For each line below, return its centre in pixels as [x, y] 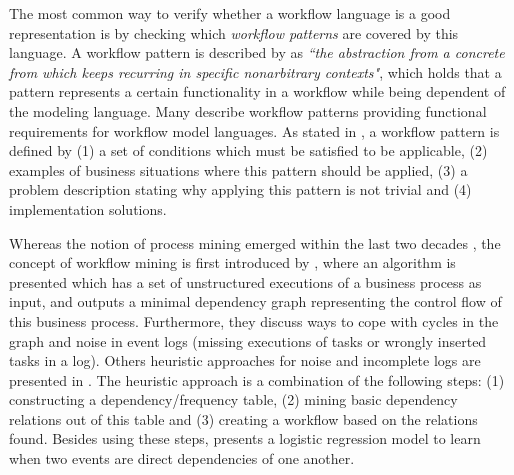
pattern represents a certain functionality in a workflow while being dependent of [257, 91]
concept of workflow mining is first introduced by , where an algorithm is [232, 262]
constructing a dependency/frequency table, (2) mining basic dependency [233, 399]
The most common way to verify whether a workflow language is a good [230, 13]
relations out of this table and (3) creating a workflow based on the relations [243, 418]
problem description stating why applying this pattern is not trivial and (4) [240, 189]
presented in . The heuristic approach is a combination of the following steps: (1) [257, 379]
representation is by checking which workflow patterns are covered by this [234, 32]
